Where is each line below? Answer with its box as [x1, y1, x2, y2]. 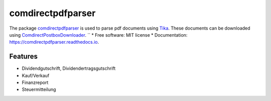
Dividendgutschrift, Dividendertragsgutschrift [22, 65, 116, 71]
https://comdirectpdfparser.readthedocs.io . [9, 39, 99, 45]
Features [9, 52, 38, 61]
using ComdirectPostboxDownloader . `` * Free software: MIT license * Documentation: [9, 32, 188, 38]
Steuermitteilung [22, 86, 56, 92]
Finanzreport [22, 79, 49, 85]
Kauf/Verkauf [22, 72, 50, 78]
